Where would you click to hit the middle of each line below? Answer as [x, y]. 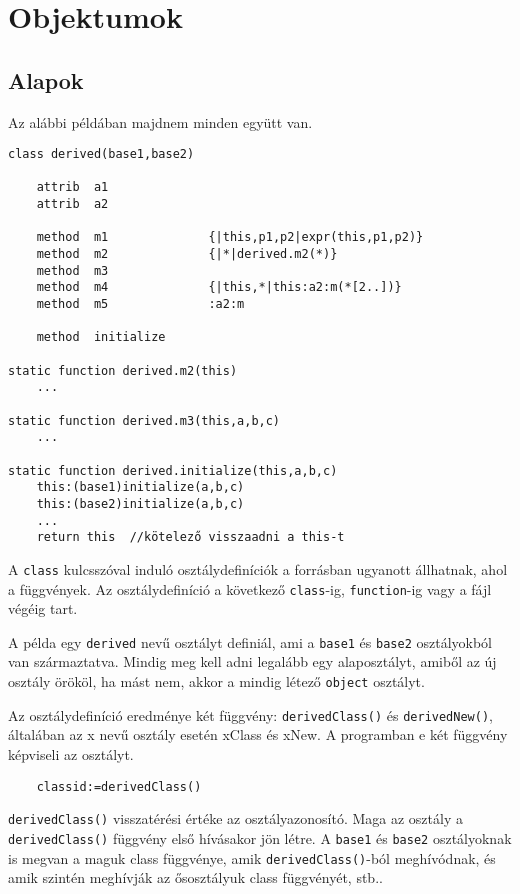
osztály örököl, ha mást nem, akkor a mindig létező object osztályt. [216, 681]
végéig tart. [43, 608]
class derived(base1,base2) [101, 154]
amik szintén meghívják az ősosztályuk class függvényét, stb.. [195, 877]
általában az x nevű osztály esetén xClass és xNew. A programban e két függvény [258, 734]
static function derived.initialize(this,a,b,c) [173, 470]
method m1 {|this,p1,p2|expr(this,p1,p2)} [230, 237]
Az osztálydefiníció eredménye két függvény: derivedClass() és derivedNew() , [250, 714]
